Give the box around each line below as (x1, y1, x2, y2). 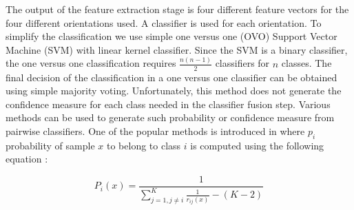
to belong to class (106, 138, 181, 152)
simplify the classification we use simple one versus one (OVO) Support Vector (6, 29, 337, 43)
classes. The (281, 56, 332, 70)
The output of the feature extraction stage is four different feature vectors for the (6, 2, 349, 16)
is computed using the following (190, 138, 324, 152)
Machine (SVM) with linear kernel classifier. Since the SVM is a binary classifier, (6, 42, 348, 56)
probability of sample (6, 138, 95, 152)
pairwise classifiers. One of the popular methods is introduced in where (6, 123, 305, 138)
